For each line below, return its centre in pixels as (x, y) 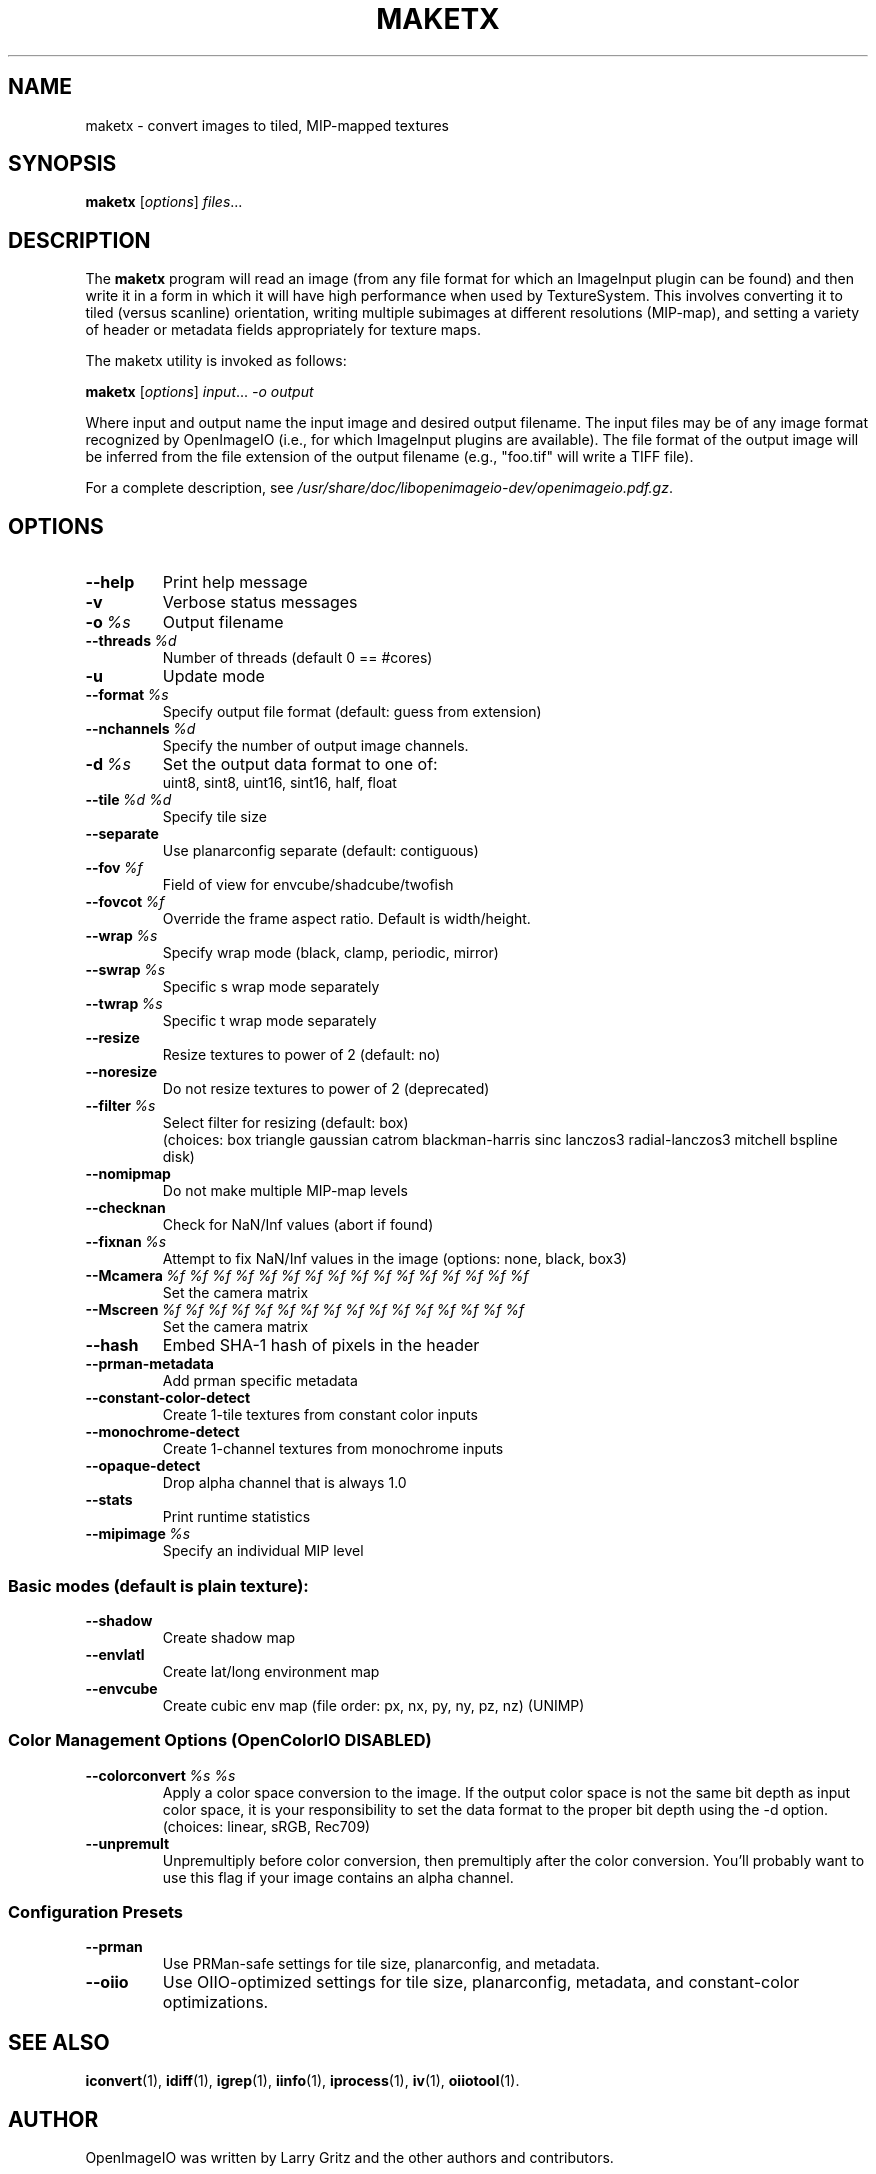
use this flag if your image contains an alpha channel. (338, 1877)
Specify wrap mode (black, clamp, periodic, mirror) (330, 953)
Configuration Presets (95, 1912)
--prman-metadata (150, 1364)
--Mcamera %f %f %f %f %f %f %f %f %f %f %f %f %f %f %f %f (307, 1276)
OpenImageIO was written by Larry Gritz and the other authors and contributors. (349, 2158)
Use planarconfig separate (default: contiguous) (320, 851)
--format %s (127, 695)
